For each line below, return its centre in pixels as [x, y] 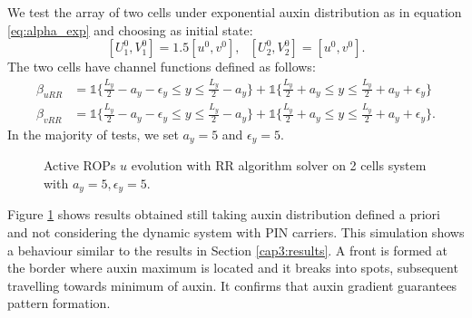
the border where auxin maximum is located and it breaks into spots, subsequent [233, 268]
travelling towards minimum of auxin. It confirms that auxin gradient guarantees [232, 285]
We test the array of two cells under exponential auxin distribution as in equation [235, 12]
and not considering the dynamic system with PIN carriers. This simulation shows [236, 231]
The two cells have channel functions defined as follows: [162, 67]
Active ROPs [80, 165]
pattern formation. [59, 303]
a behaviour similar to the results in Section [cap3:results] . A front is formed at [227, 250]
